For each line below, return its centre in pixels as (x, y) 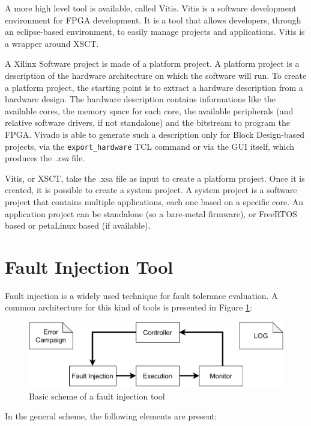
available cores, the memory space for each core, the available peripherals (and (149, 110)
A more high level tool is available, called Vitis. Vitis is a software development (151, 8)
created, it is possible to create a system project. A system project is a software (151, 190)
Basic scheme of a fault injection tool (97, 396)
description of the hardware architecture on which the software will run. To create (156, 75)
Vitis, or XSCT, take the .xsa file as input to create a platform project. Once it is (155, 178)
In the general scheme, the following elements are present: (111, 416)
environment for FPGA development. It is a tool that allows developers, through (153, 20)
